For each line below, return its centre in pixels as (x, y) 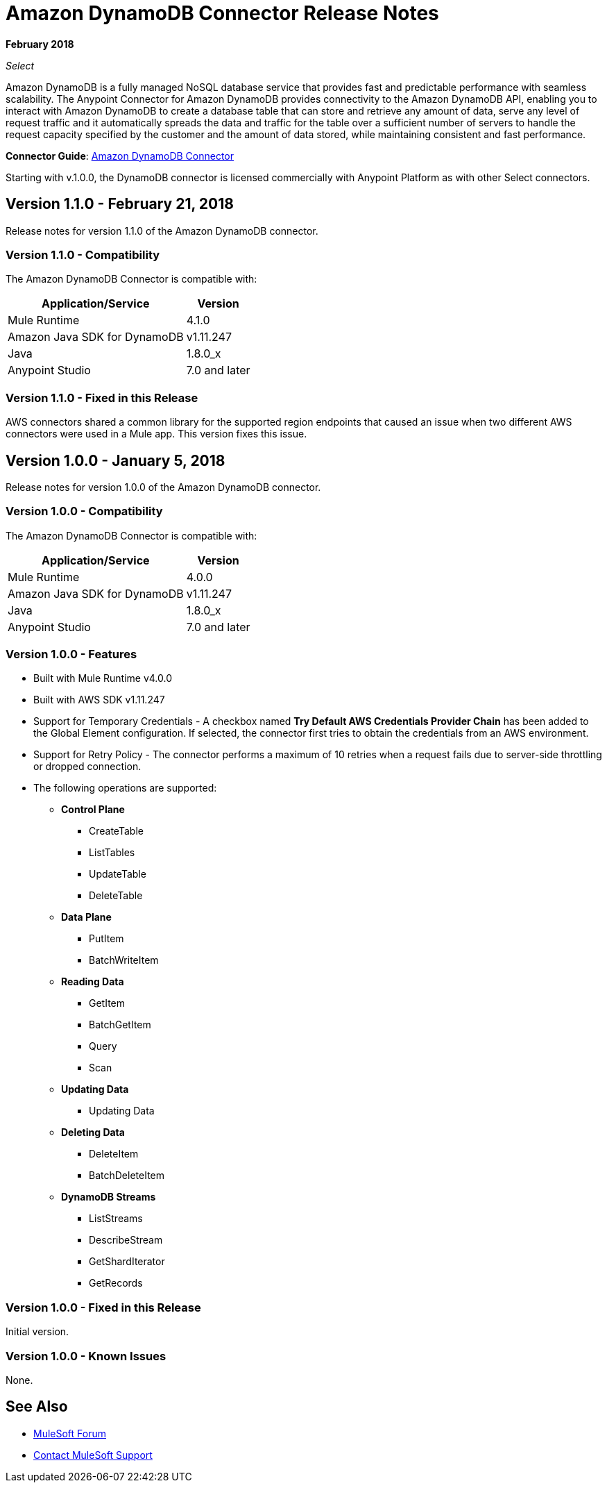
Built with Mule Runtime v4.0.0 (103, 678)
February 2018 (40, 44)
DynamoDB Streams (109, 1197)
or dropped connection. (87, 767)
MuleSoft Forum (70, 1433)
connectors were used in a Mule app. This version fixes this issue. (156, 434)
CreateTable (116, 831)
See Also (37, 1407)
